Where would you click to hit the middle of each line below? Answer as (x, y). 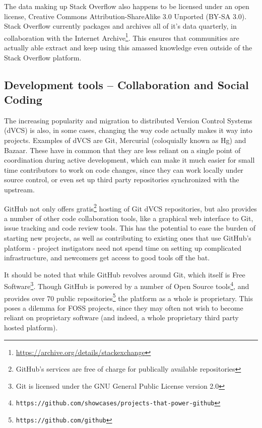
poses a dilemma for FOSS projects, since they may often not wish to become (124, 307)
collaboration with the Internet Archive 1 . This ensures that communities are (122, 37)
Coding (23, 99)
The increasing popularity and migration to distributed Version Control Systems (128, 120)
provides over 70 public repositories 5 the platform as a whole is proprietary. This (128, 297)
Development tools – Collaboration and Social (126, 84)
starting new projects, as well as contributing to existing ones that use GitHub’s (128, 238)
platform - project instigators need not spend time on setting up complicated (123, 247)
